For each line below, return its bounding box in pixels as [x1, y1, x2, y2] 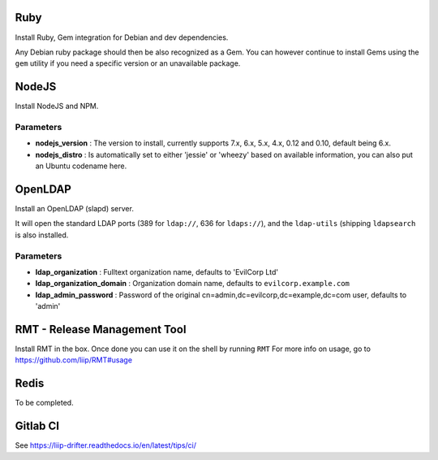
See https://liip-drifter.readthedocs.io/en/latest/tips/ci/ [15, 440, 197, 450]
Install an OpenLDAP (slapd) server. [15, 204, 134, 214]
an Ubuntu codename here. [35, 161, 127, 171]
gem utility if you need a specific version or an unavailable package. [15, 59, 241, 68]
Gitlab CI [15, 419, 60, 433]
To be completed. [15, 398, 74, 408]
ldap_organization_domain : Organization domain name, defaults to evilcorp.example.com [35, 279, 350, 289]
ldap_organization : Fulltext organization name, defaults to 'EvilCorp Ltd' [35, 267, 279, 276]
